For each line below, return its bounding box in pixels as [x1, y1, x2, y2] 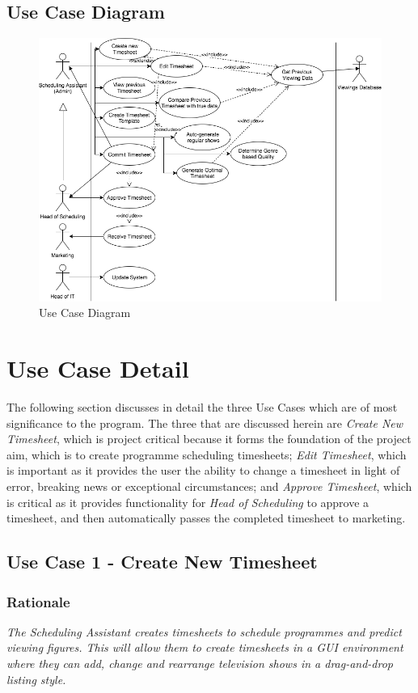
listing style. [6, 670, 66, 687]
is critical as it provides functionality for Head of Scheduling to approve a [6, 493, 369, 510]
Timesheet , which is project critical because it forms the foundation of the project [6, 430, 412, 447]
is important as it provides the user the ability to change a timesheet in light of [6, 462, 400, 479]
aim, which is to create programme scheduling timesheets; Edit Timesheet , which [6, 446, 407, 463]
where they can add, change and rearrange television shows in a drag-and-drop [6, 655, 394, 672]
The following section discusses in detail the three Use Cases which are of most [6, 399, 398, 416]
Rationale [6, 591, 70, 611]
